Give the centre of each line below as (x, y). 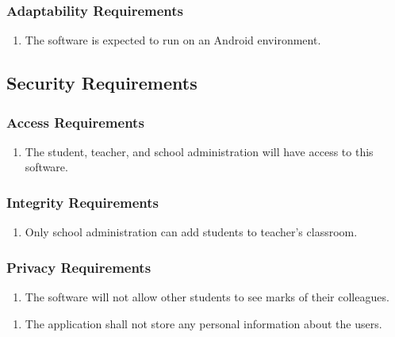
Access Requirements (75, 122)
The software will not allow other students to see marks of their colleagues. (207, 297)
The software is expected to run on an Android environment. (173, 40)
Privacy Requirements (79, 267)
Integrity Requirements (83, 202)
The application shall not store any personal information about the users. (203, 323)
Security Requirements (102, 83)
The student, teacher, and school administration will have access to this (199, 151)
